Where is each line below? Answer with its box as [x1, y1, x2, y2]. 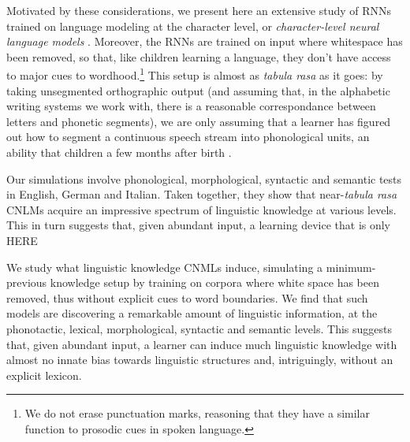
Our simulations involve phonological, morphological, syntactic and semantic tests [6, 170, 402, 187]
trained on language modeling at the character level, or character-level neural [6, 17, 379, 34]
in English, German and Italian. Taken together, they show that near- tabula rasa [6, 186, 397, 202]
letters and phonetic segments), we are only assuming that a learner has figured [6, 113, 391, 129]
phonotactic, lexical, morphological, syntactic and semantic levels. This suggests [6, 320, 392, 336]
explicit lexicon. [6, 366, 82, 383]
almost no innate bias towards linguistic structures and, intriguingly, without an [6, 351, 393, 368]
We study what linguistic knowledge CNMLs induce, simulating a [6, 258, 323, 275]
